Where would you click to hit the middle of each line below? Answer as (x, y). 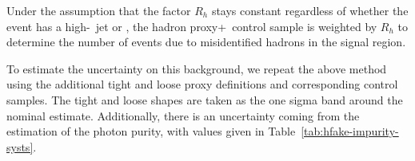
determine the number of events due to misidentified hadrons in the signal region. (206, 42)
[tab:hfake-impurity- (350, 131)
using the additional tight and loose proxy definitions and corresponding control (202, 84)
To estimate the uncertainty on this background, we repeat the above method (197, 68)
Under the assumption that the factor (99, 10)
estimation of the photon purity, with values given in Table (151, 131)
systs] (20, 146)
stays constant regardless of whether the (310, 10)
